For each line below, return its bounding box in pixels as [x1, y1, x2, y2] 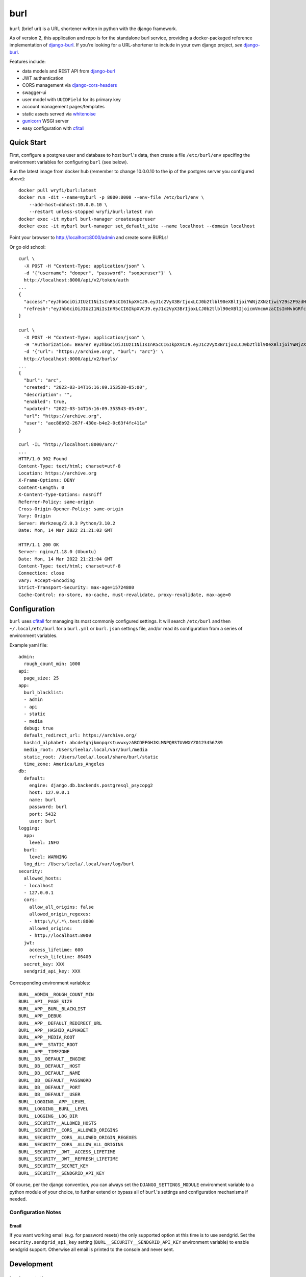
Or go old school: [9, 244, 46, 250]
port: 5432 [29, 811, 57, 817]
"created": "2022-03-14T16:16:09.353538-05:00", [23, 385, 148, 390]
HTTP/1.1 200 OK [18, 541, 59, 548]
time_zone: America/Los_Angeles [23, 761, 105, 767]
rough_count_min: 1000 [23, 661, 81, 667]
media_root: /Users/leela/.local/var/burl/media [23, 747, 148, 753]
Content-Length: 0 [18, 484, 65, 490]
